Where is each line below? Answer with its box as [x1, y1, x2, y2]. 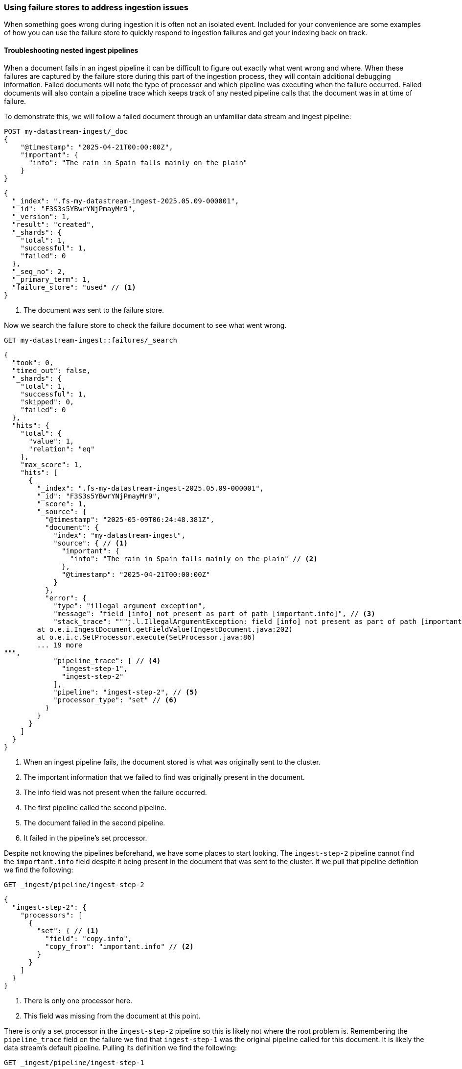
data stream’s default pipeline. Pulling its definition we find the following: [4, 1043, 237, 1052]
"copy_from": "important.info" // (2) [45, 942, 194, 950]
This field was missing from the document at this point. [23, 1011, 201, 1020]
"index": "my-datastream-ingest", [53, 531, 185, 539]
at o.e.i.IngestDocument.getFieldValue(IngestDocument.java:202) [37, 625, 293, 633]
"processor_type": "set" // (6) [53, 696, 178, 704]
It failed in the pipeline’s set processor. [23, 833, 147, 842]
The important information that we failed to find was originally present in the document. [23, 772, 305, 781]
